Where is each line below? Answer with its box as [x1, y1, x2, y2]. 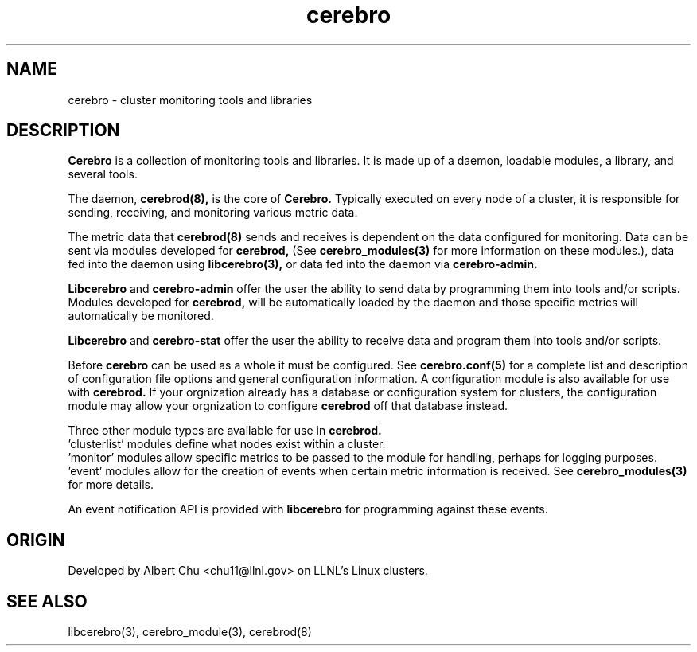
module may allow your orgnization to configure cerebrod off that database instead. [68, 399, 508, 413]
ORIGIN [6, 529, 65, 550]
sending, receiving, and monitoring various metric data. [68, 205, 358, 220]
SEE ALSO [6, 591, 88, 611]
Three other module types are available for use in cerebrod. [68, 424, 382, 438]
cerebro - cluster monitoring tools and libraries [68, 92, 313, 107]
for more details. [68, 478, 154, 492]
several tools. [68, 167, 138, 182]
